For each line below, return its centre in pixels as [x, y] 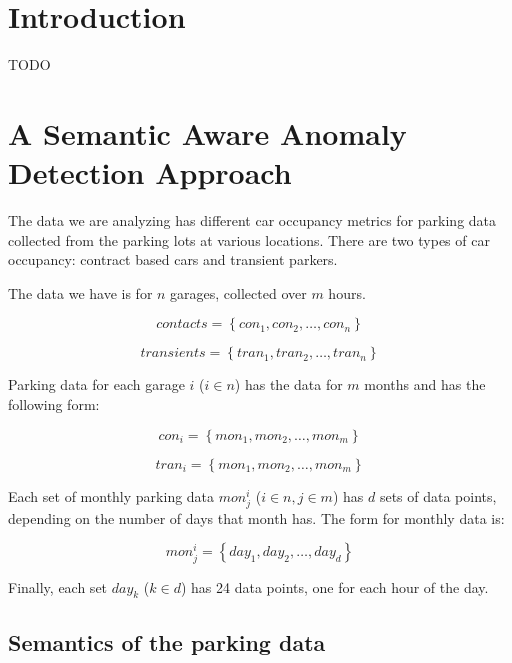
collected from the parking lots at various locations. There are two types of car [249, 239]
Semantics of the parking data [167, 641]
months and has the [425, 384]
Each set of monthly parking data [111, 495]
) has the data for [288, 384]
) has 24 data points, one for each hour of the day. [334, 586]
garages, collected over [238, 292]
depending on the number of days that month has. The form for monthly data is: [256, 517]
